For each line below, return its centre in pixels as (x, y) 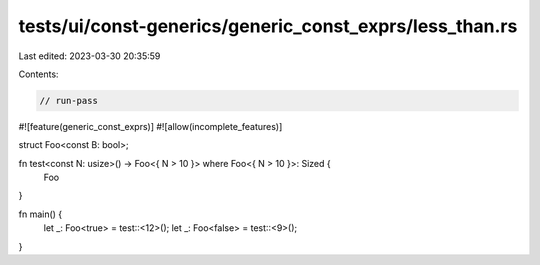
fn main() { (40, 214)
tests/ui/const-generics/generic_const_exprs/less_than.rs (268, 26)
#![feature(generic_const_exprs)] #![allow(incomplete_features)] (150, 126)
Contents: (38, 74)
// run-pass (69, 100)
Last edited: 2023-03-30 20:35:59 (89, 56)
